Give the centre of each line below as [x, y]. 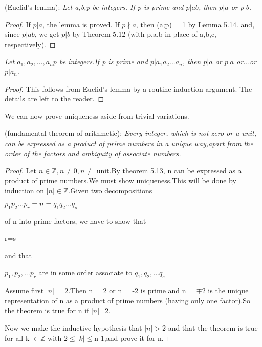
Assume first [24, 290]
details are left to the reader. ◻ [54, 99]
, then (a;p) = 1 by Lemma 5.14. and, [195, 24]
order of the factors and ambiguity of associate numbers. [93, 153]
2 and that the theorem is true [210, 328]
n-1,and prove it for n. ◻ [134, 338]
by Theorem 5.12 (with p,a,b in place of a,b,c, [145, 34]
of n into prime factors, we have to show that [75, 221]
